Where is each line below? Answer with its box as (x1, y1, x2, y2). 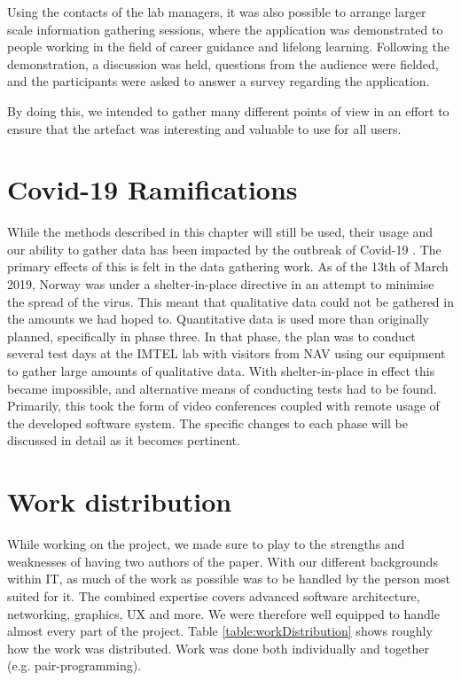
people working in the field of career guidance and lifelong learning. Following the (7, 37, 449, 56)
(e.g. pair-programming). (7, 656, 142, 675)
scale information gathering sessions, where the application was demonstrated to (7, 20, 443, 38)
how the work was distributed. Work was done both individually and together (7, 638, 430, 657)
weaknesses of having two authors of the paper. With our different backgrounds (7, 552, 438, 570)
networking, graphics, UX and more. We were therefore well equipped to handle (7, 604, 440, 622)
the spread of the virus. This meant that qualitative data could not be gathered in (7, 292, 454, 310)
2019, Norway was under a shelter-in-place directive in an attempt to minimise (7, 275, 434, 294)
